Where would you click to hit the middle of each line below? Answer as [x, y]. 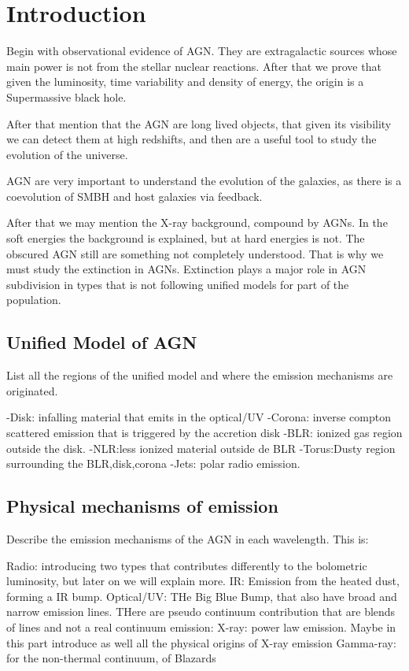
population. [34, 300]
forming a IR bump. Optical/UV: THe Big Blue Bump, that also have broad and [202, 596]
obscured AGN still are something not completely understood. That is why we [195, 253]
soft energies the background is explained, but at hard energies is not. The [186, 238]
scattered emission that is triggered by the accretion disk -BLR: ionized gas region [204, 433]
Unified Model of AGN [102, 342]
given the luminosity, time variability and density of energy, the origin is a [185, 82]
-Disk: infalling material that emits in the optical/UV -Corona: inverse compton [199, 417]
